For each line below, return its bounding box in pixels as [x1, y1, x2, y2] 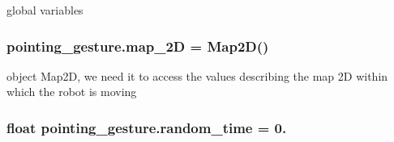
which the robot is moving [6, 83, 137, 100]
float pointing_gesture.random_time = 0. [6, 117, 287, 137]
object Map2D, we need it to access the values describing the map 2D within [6, 67, 388, 84]
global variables [6, 2, 84, 18]
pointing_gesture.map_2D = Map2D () [6, 35, 269, 56]
